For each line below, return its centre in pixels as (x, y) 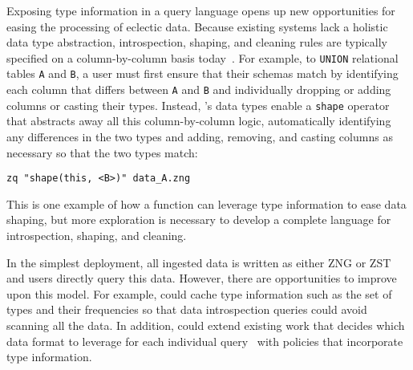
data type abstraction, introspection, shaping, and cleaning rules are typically (197, 42)
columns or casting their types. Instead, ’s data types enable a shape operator (198, 105)
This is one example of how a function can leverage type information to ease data (206, 203)
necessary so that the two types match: (102, 152)
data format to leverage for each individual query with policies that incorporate (205, 341)
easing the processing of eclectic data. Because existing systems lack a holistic (197, 26)
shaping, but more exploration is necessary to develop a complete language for (199, 220)
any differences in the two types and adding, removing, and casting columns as (200, 136)
